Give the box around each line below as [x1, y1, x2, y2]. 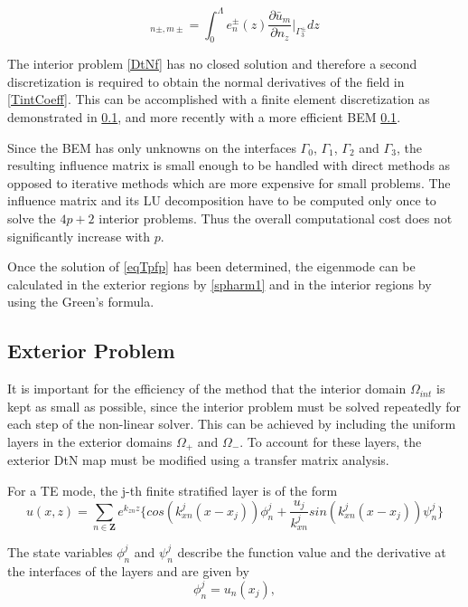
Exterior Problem [7, 337, 175, 365]
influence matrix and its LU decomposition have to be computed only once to [7, 191, 436, 210]
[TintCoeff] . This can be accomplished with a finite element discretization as [7, 90, 430, 109]
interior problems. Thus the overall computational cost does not [98, 209, 453, 228]
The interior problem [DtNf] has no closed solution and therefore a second [7, 54, 417, 73]
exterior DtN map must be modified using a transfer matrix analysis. [7, 451, 389, 469]
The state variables [7, 542, 113, 561]
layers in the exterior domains [7, 432, 173, 451]
